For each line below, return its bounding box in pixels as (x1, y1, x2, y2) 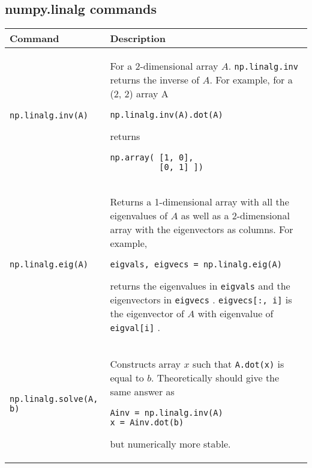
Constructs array (110, 357, 181, 371)
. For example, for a (209, 73, 293, 87)
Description (110, 31, 166, 46)
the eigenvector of (110, 306, 185, 321)
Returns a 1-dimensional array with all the (110, 195, 289, 209)
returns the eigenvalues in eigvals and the (110, 279, 290, 293)
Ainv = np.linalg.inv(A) (110, 408, 223, 418)
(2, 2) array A (110, 87, 169, 101)
